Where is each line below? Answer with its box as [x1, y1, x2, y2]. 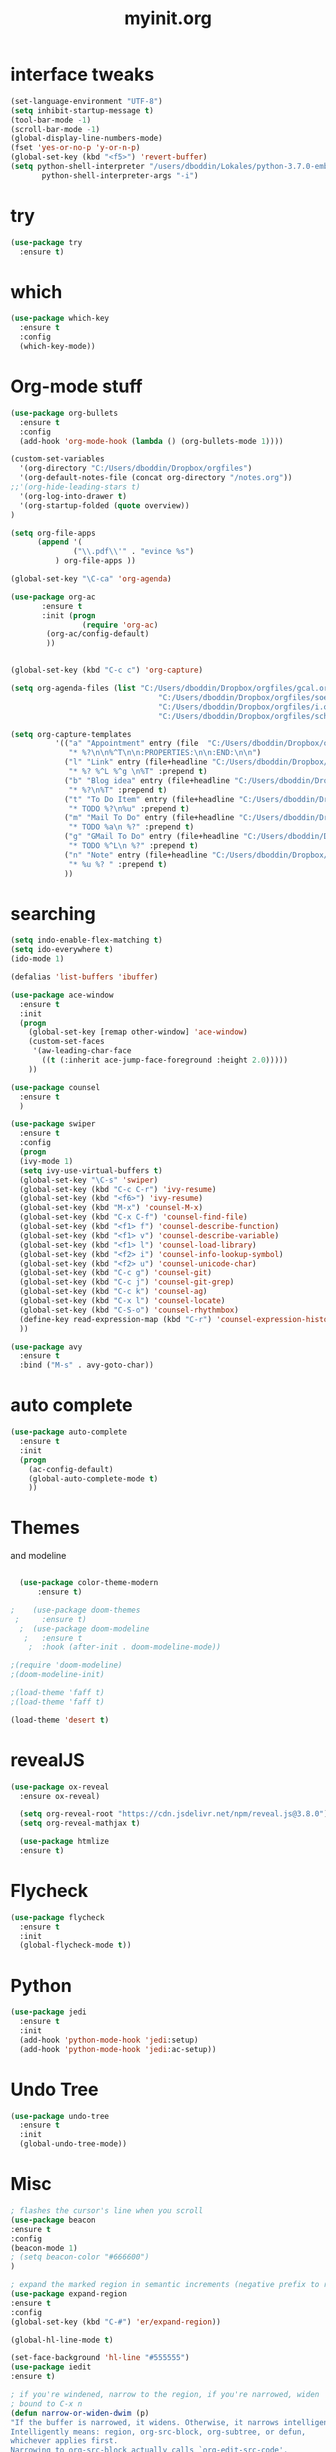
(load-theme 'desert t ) [10, 1715, 110, 1725]
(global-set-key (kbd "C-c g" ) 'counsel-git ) [19, 1268, 213, 1278]
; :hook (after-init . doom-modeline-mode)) [28, 1642, 222, 1652]
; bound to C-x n [10, 2398, 83, 2409]
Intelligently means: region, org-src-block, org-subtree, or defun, [10, 2427, 307, 2437]
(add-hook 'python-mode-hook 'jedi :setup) [19, 2035, 199, 2045]
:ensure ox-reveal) [19, 1791, 101, 1801]
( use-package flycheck [10, 1912, 105, 1922]
